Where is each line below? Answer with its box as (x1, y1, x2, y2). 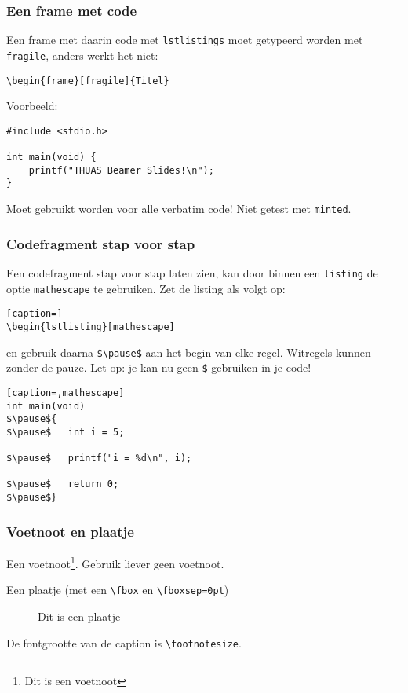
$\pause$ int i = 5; (6, 426, 125, 438)
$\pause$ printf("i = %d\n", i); (6, 453, 192, 464)
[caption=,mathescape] (6, 387, 125, 398)
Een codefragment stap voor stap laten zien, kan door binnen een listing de (6, 264, 378, 280)
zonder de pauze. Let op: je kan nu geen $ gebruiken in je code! (6, 359, 311, 376)
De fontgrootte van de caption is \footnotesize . (6, 634, 242, 651)
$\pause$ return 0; (6, 478, 119, 490)
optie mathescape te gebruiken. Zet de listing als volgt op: (6, 280, 286, 296)
